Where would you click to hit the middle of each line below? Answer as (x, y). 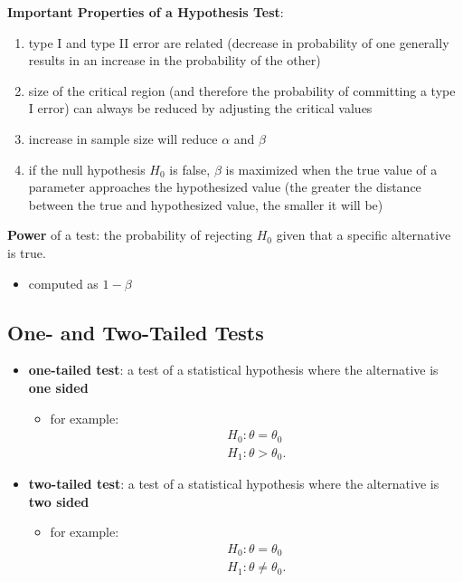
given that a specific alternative (364, 235)
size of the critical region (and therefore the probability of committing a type (242, 90)
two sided (59, 501)
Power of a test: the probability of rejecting (130, 235)
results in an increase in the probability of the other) (175, 60)
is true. (27, 252)
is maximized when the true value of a (331, 169)
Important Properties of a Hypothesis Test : (146, 12)
